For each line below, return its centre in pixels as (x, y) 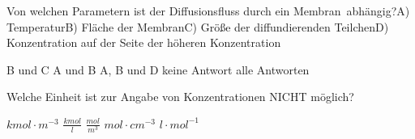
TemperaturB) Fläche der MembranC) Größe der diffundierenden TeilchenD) (198, 26)
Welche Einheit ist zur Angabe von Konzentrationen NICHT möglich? (180, 97)
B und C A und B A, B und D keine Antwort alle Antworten (158, 69)
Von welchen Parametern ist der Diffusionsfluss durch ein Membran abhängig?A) (208, 11)
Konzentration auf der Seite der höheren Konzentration (144, 42)
